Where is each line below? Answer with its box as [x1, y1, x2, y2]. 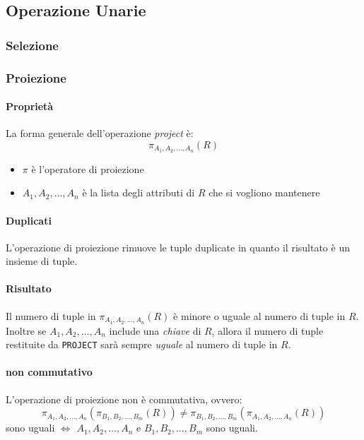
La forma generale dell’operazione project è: [6, 126, 194, 141]
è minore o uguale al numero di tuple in [173, 308, 346, 323]
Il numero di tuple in [6, 308, 96, 323]
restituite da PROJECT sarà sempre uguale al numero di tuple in [6, 337, 278, 352]
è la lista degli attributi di [82, 185, 195, 200]
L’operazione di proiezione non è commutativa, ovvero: [6, 391, 242, 406]
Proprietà [6, 99, 54, 114]
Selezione [6, 36, 59, 54]
